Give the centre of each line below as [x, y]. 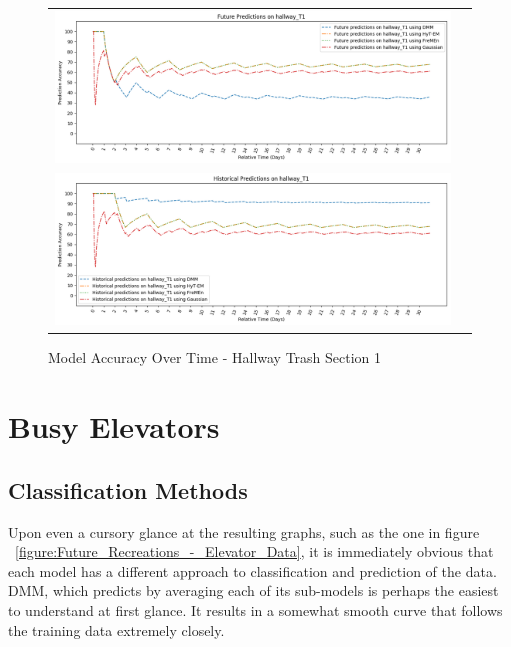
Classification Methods [128, 489]
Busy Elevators [114, 426]
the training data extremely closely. [116, 629]
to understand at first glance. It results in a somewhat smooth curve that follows [255, 609]
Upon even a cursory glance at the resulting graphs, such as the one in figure [244, 531]
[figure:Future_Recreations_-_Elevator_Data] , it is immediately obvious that [254, 551]
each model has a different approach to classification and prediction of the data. [252, 570]
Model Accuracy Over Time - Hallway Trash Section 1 [215, 357]
